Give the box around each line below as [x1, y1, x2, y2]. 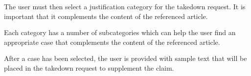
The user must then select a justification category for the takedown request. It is [4, 1, 246, 11]
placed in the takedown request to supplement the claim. [4, 62, 174, 73]
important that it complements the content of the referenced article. [4, 11, 208, 21]
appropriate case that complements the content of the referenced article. [4, 37, 220, 47]
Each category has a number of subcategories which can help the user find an [4, 27, 236, 38]
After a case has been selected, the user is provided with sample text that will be [4, 53, 247, 63]
